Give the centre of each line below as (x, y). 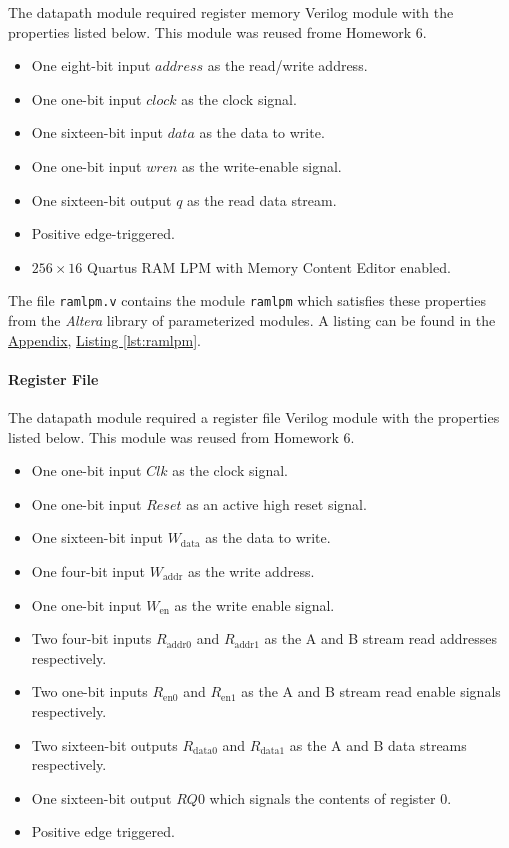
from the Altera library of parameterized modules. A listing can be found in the (252, 320)
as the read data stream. (262, 199)
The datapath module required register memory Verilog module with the (231, 12)
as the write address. (251, 570)
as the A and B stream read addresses (380, 638)
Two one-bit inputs (89, 691)
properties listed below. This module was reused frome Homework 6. (217, 31)
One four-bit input (88, 570)
